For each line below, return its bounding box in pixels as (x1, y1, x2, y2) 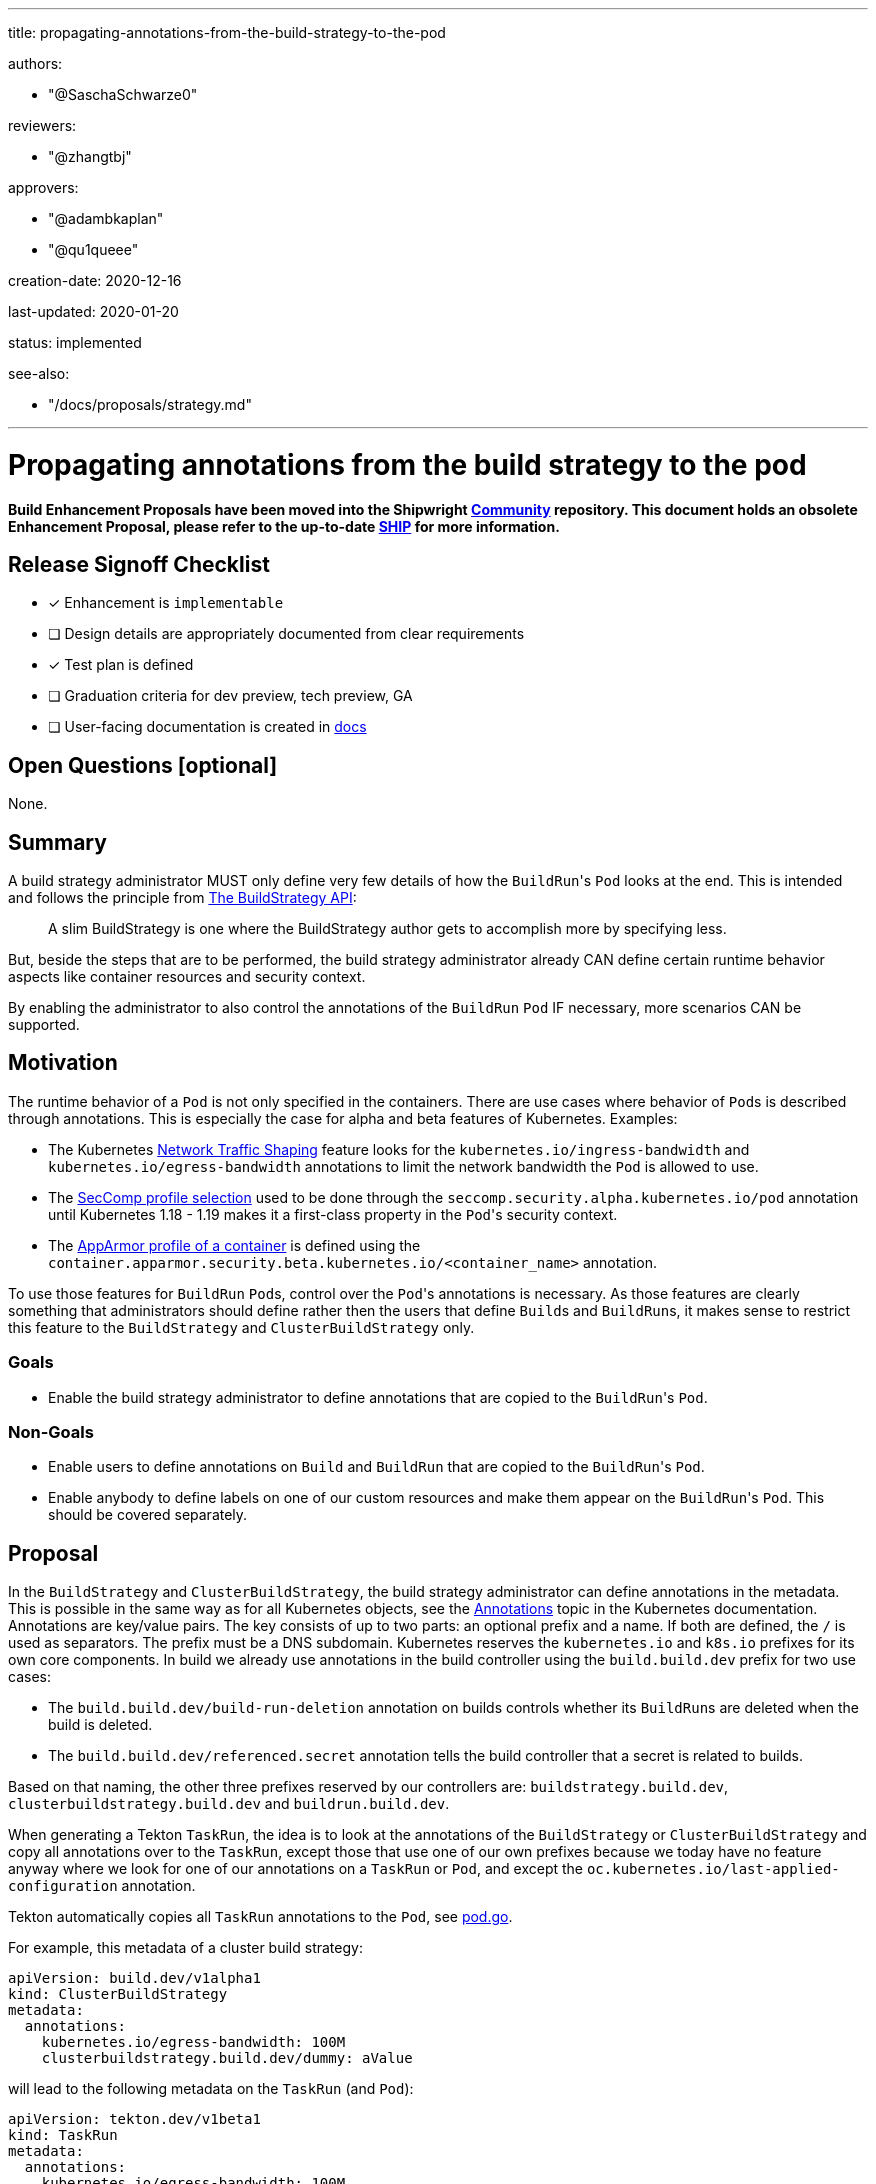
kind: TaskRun (8, 2127, 118, 2144)
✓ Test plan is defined (48, 656, 194, 674)
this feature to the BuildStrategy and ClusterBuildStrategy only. (8, 1318, 475, 1336)
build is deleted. (48, 1716, 153, 1734)
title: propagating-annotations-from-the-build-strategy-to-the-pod (8, 24, 446, 41)
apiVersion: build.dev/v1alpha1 (8, 1970, 261, 1987)
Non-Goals (8, 1422, 94, 1442)
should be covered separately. (48, 1506, 248, 1524)
